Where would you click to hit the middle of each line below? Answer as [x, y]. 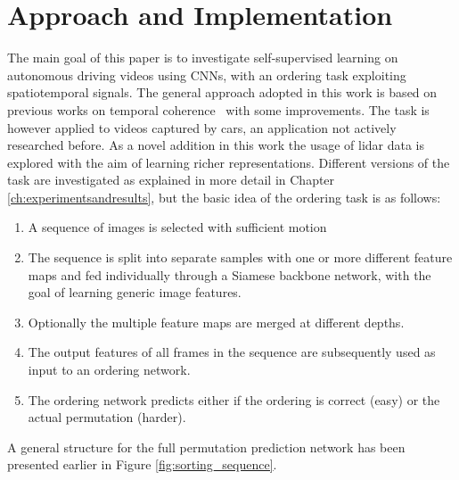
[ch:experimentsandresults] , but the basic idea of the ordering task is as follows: [224, 197]
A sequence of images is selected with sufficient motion [177, 227]
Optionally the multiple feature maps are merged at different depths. [216, 322]
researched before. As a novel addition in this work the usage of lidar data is [216, 145]
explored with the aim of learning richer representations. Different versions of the [229, 162]
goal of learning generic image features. [135, 292]
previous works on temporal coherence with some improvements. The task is [218, 109]
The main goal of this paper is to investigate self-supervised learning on [203, 58]
